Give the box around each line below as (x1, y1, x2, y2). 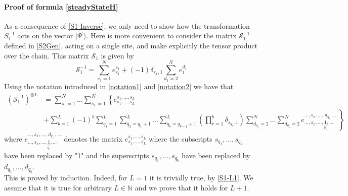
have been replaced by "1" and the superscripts (4, 150, 149, 160)
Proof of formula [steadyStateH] (4, 1, 118, 12)
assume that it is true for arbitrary (4, 182, 112, 193)
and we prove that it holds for (135, 182, 228, 193)
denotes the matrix (64, 133, 123, 144)
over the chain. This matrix (4, 50, 89, 60)
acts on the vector (17, 30, 73, 41)
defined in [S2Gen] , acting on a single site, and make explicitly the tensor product (4, 40, 257, 50)
